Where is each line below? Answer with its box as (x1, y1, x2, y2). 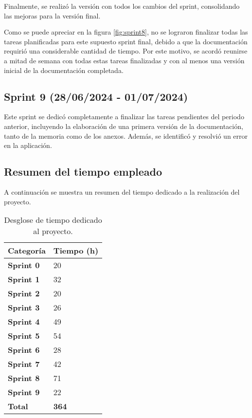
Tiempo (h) (53, 245, 99, 256)
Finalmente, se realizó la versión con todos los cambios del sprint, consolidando (4, 1, 240, 11)
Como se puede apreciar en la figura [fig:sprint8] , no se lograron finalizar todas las (4, 27, 248, 37)
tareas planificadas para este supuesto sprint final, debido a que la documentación (4, 36, 248, 46)
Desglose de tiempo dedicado (4, 214, 102, 226)
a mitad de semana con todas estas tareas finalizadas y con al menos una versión (4, 55, 245, 65)
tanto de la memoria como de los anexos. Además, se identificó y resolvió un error (4, 130, 248, 141)
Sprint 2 (8, 288, 40, 299)
